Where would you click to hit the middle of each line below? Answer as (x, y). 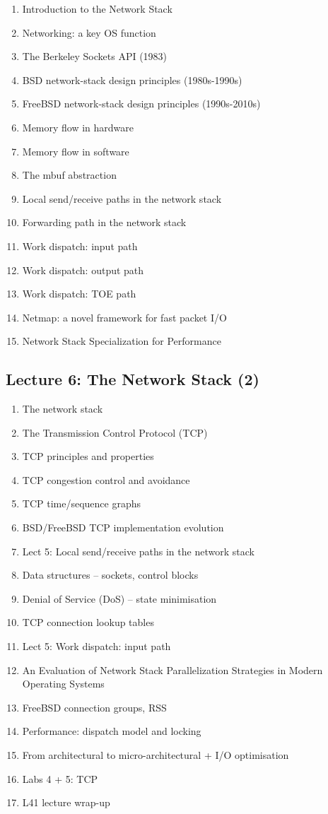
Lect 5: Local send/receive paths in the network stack (138, 551)
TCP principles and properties (88, 456)
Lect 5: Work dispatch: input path (96, 646)
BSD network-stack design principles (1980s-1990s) (132, 79)
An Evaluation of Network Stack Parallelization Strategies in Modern (172, 670)
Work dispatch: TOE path (79, 294)
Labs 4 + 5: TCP (60, 778)
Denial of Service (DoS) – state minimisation (119, 598)
